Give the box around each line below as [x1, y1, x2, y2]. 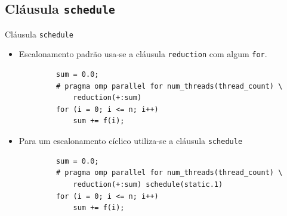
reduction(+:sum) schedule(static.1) [73, 180, 223, 189]
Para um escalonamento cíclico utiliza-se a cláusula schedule [18, 134, 243, 147]
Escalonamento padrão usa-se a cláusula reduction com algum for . [18, 48, 267, 60]
